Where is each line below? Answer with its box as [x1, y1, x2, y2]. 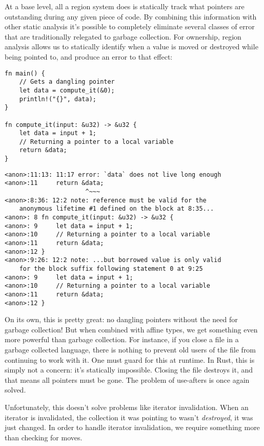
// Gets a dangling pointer [19, 78, 115, 86]
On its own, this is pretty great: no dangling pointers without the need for [5, 314, 238, 325]
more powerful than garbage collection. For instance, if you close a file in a [5, 334, 239, 345]
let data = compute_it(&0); [19, 86, 115, 94]
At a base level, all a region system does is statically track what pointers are [5, 1, 245, 11]
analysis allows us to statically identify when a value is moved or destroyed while [5, 41, 258, 52]
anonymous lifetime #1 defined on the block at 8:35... [19, 205, 214, 213]
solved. [5, 384, 26, 395]
